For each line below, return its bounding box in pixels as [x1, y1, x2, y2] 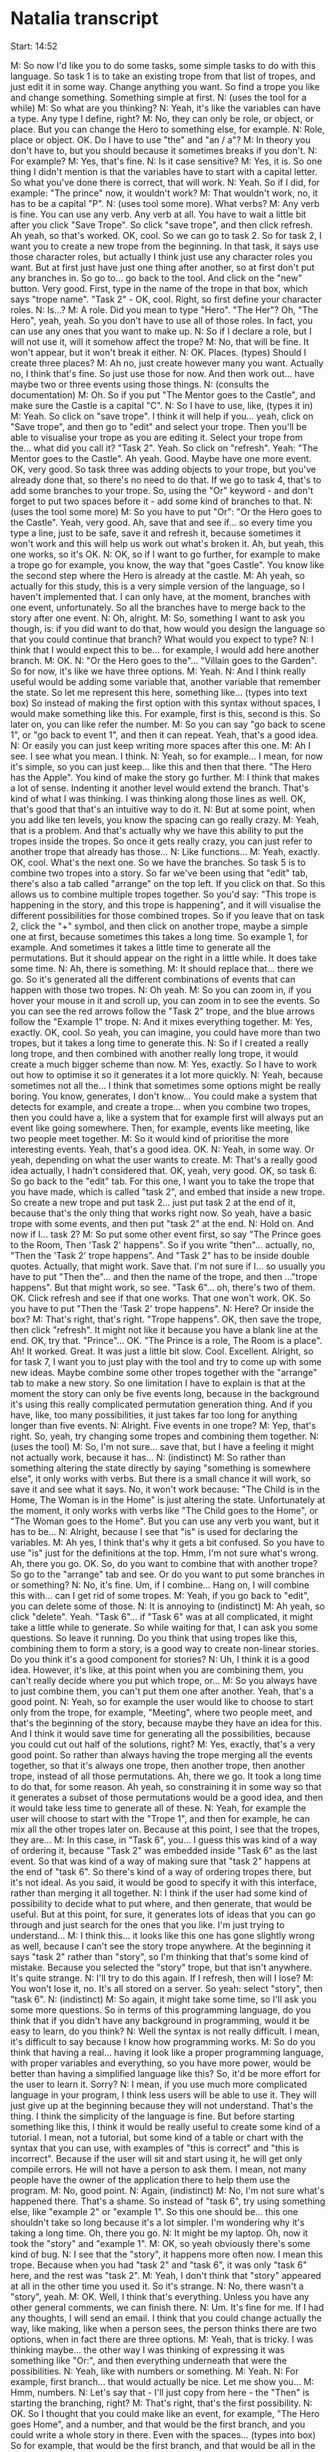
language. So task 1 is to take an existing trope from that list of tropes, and [10, 70, 316, 82]
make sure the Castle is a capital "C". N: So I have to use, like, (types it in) [10, 399, 313, 411]
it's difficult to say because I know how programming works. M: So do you [10, 2035, 316, 2047]
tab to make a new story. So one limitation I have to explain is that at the [10, 1377, 306, 1389]
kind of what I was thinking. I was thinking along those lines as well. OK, [10, 792, 307, 804]
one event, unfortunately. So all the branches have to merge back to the [10, 601, 306, 613]
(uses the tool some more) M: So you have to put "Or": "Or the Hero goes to [10, 505, 323, 517]
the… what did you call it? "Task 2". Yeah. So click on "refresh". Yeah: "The [10, 442, 319, 454]
